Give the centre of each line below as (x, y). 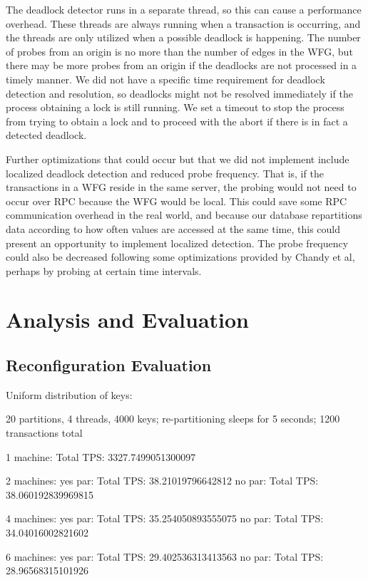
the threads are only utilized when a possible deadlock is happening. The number (183, 37)
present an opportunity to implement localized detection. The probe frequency (177, 243)
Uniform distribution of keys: (69, 394)
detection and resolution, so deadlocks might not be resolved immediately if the (179, 93)
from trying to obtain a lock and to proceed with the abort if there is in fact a (177, 121)
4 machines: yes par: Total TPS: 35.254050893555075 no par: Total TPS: (165, 518)
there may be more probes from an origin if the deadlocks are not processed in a (182, 65)
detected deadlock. (46, 135)
